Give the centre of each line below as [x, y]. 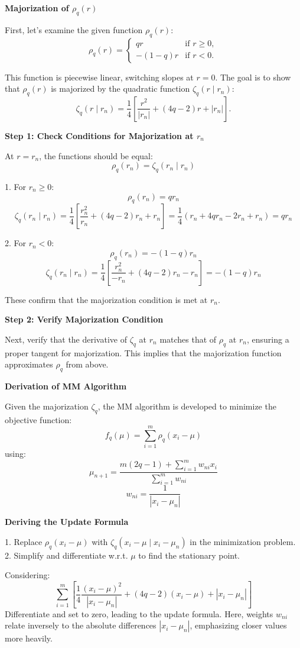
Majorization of [37, 8]
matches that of [188, 339]
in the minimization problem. [243, 541]
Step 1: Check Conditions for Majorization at [99, 135]
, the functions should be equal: [96, 155]
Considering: [27, 575]
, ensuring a [268, 339]
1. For [16, 186]
